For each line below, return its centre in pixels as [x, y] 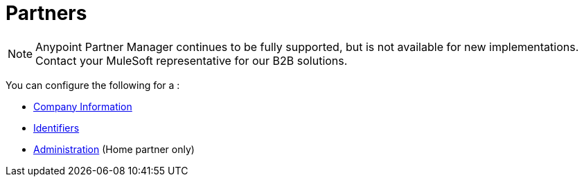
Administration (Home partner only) [114, 149]
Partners [46, 13]
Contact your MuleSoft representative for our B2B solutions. [192, 60]
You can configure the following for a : [93, 85]
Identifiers [56, 128]
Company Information [83, 106]
